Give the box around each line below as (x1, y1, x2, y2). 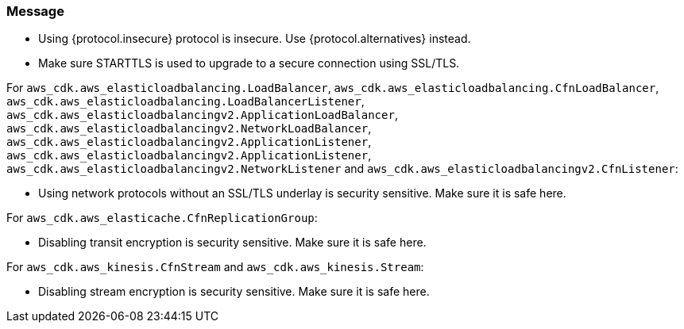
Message (6, 3, 64, 19)
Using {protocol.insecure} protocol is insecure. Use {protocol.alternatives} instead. (38, 32, 471, 46)
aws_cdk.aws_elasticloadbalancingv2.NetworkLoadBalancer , (6, 121, 372, 136)
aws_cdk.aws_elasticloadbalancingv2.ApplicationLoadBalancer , (6, 108, 398, 122)
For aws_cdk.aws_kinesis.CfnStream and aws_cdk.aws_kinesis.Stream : (6, 260, 424, 274)
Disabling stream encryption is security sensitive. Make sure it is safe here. (38, 285, 430, 299)
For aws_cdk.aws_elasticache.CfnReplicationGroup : (6, 211, 318, 225)
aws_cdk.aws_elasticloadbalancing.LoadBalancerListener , (6, 94, 365, 109)
